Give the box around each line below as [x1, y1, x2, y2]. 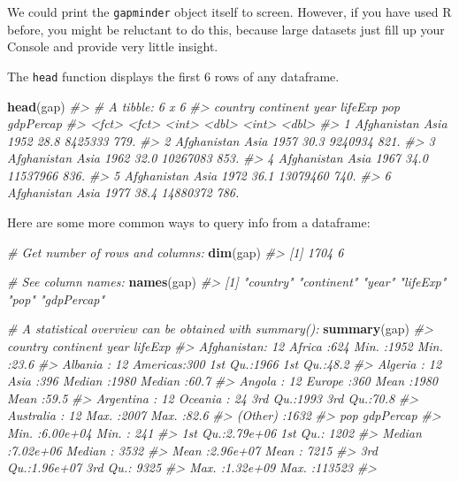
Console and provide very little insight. [7, 37, 218, 56]
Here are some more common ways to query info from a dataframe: [7, 213, 371, 232]
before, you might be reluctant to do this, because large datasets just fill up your [7, 19, 445, 38]
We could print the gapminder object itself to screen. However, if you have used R [7, 3, 452, 20]
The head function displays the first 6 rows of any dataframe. [7, 66, 340, 85]
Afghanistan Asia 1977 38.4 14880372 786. [7, 183, 240, 202]
